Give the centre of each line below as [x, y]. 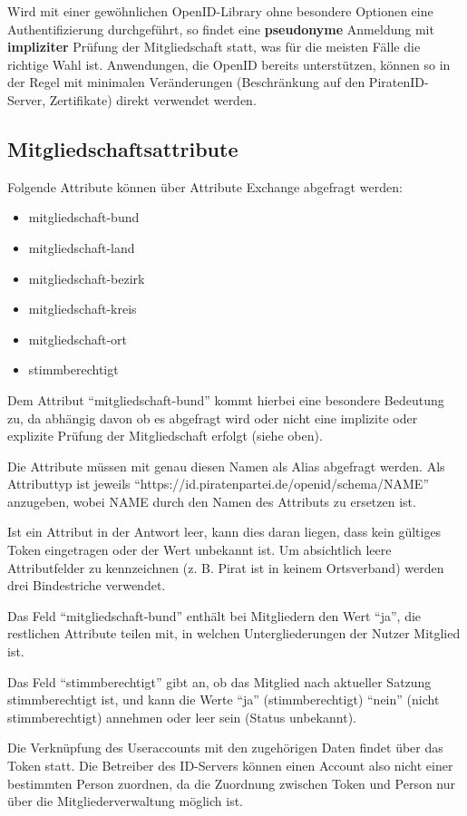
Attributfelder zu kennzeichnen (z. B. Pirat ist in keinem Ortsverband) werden [226, 567]
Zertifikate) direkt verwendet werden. [153, 99]
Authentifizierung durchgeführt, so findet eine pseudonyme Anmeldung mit [221, 29]
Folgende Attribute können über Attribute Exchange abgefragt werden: [205, 186]
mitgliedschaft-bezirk [87, 278]
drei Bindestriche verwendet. [87, 585]
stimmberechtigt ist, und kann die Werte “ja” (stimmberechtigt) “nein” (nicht [224, 699]
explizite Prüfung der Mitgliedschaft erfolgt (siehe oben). [165, 436]
